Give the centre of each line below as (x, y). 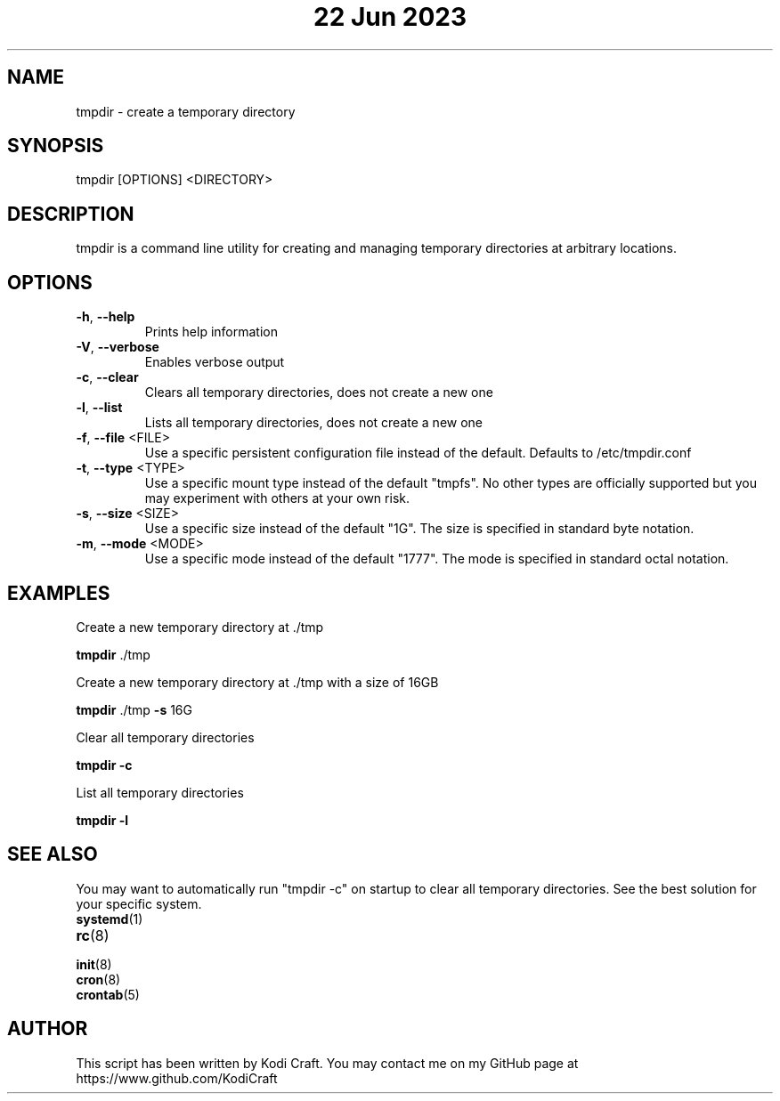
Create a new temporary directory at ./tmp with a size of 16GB (257, 682)
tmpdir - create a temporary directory (186, 111)
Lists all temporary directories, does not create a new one (314, 423)
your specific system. (139, 903)
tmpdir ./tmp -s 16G (134, 709)
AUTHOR (48, 1029)
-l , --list (99, 408)
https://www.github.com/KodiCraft (177, 1078)
